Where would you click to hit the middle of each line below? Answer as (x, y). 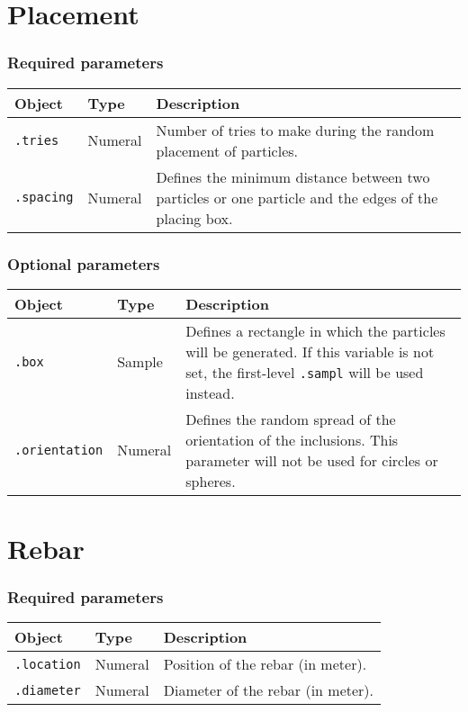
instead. (210, 392)
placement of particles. (227, 150)
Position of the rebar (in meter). (265, 664)
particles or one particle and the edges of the (297, 197)
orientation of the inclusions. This (292, 439)
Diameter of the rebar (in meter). (269, 690)
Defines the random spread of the (291, 419)
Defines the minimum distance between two (293, 176)
